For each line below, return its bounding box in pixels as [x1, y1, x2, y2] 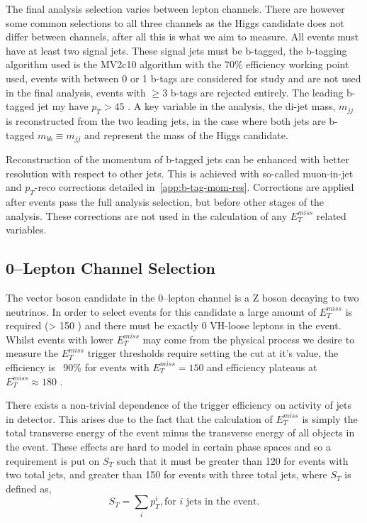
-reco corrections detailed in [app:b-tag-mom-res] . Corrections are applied [34, 180, 354, 194]
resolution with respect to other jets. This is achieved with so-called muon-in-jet [6, 165, 354, 180]
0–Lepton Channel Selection [6, 257, 215, 279]
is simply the [302, 411, 358, 426]
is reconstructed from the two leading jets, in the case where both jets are [6, 113, 326, 128]
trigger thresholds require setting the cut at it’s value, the [87, 346, 339, 360]
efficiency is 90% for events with [6, 359, 149, 374]
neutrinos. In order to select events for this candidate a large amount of [6, 304, 316, 319]
